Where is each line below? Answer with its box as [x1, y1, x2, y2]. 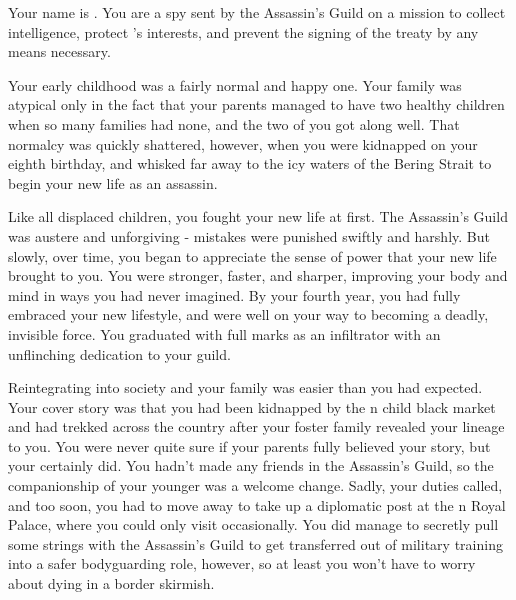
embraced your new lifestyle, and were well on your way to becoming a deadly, [8, 304, 489, 325]
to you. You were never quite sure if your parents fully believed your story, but [8, 435, 491, 456]
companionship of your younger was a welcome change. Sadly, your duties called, [8, 475, 503, 496]
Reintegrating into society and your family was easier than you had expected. [8, 377, 483, 398]
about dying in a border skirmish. [8, 573, 215, 594]
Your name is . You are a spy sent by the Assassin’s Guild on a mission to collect [8, 2, 506, 22]
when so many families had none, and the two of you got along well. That [8, 113, 460, 134]
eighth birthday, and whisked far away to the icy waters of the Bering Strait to [8, 153, 492, 174]
